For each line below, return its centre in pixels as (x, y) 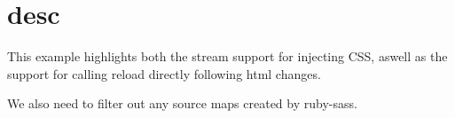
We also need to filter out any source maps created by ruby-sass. (182, 103)
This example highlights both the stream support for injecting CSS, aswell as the (227, 56)
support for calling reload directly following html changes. (164, 73)
